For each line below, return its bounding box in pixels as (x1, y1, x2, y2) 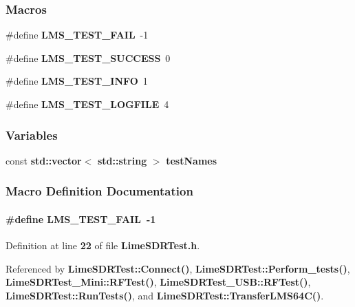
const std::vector (6, 153, 82, 167)
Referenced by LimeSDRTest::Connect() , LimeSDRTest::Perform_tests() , (6, 261, 350, 275)
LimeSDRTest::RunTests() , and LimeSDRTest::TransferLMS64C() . (6, 288, 324, 302)
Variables (6, 126, 58, 143)
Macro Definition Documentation (6, 182, 193, 200)
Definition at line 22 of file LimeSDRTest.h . (6, 238, 200, 253)
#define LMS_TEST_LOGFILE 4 (6, 97, 169, 111)
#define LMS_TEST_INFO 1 (6, 74, 148, 88)
